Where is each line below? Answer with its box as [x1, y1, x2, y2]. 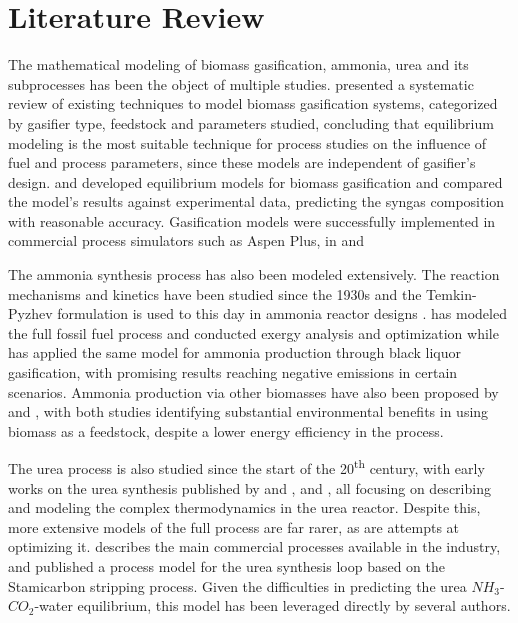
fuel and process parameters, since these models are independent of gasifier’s [8, 152, 476, 173]
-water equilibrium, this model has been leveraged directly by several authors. [34, 595, 511, 616]
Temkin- [426, 283, 477, 304]
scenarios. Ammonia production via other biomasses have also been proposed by [8, 381, 499, 402]
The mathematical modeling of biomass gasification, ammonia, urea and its [8, 54, 469, 75]
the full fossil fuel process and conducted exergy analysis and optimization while [8, 322, 499, 343]
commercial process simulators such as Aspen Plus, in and [8, 230, 364, 251]
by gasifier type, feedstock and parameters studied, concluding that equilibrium [8, 112, 494, 133]
